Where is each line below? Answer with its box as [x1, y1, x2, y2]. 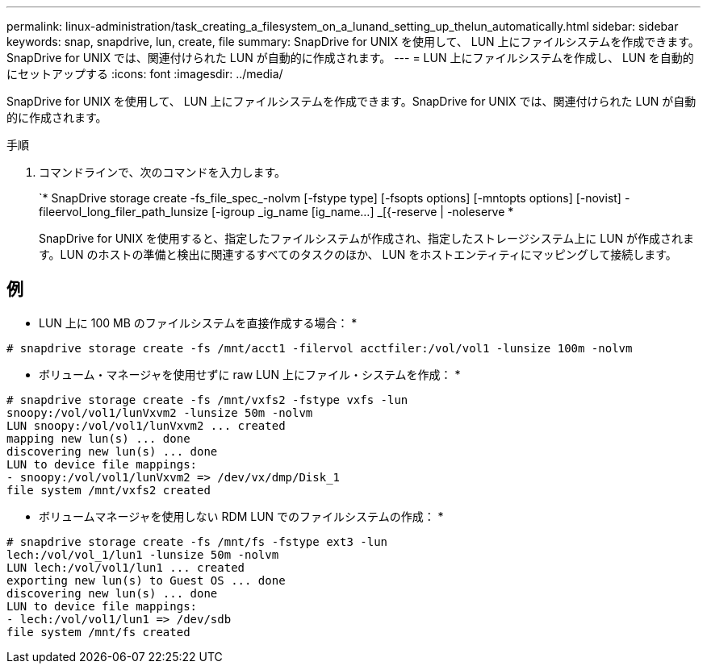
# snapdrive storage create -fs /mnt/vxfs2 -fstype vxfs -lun [6, 393, 408, 406]
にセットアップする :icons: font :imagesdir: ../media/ [6, 67, 283, 81]
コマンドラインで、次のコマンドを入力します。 [39, 165, 287, 179]
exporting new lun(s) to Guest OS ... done [6, 573, 286, 587]
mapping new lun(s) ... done [6, 431, 190, 445]
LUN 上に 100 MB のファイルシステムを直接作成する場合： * [39, 315, 358, 330]
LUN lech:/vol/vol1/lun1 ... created [6, 560, 245, 574]
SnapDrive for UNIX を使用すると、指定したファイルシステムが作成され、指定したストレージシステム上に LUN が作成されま [39, 231, 695, 245]
